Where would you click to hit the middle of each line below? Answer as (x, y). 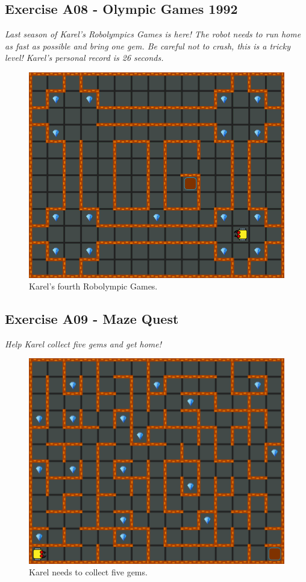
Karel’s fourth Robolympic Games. (93, 286)
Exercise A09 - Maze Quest (92, 319)
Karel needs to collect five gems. (88, 572)
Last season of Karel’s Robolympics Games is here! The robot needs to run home (153, 34)
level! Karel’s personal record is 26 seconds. (84, 58)
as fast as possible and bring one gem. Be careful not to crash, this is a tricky (148, 46)
